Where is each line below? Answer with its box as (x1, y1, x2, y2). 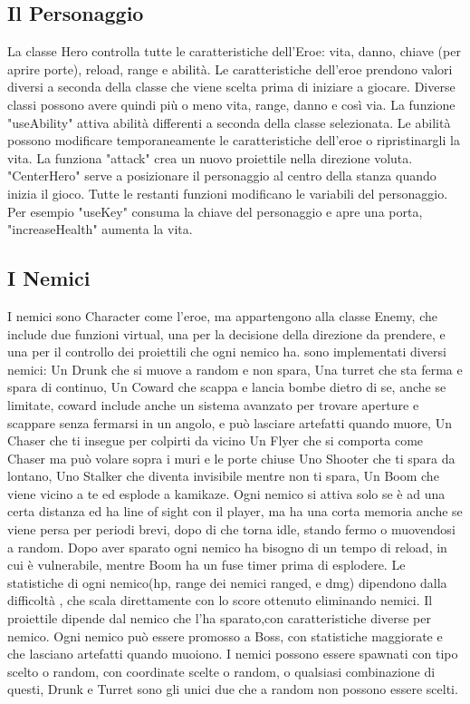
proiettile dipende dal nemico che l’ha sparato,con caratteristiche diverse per (7, 609, 431, 628)
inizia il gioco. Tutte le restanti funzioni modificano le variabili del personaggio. (7, 183, 448, 202)
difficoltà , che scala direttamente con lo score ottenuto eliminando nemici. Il (7, 591, 433, 610)
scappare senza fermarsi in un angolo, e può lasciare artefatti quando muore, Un (7, 413, 452, 432)
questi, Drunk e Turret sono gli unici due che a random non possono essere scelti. (7, 680, 458, 699)
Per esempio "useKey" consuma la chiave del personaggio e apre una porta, (7, 201, 423, 220)
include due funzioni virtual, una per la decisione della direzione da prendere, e (7, 324, 446, 343)
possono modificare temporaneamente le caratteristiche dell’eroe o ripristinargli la (7, 131, 460, 150)
